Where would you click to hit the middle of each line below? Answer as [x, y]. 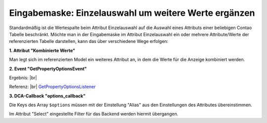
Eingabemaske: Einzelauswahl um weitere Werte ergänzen [132, 13]
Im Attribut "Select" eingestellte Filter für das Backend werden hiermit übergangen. [94, 114]
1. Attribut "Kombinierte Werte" [42, 50]
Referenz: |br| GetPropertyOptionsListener [52, 87]
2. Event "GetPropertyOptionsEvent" [48, 69]
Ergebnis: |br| [23, 78]
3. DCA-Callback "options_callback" [47, 96]
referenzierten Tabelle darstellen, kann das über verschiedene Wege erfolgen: [89, 41]
